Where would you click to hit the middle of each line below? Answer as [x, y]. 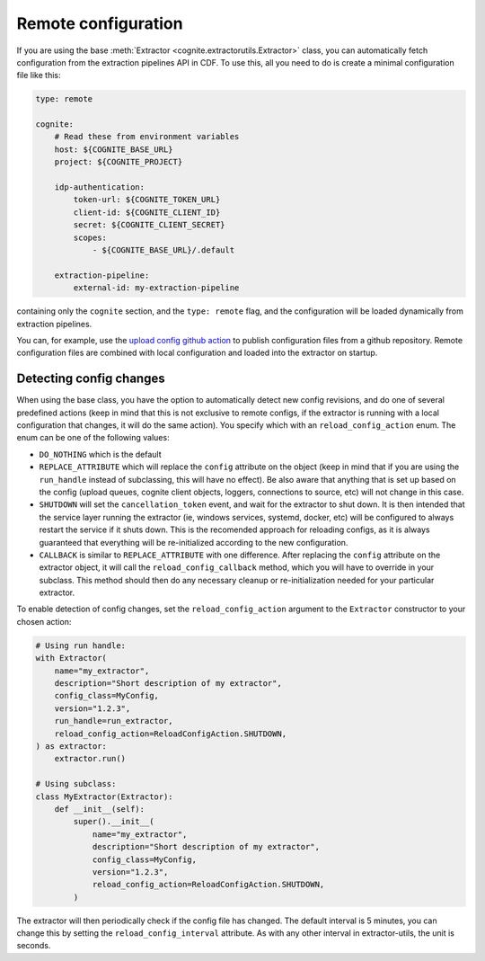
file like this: [39, 76]
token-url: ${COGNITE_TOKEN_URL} [147, 200]
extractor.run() [90, 759]
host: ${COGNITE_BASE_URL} [114, 149]
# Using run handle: [80, 645]
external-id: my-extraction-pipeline [156, 288]
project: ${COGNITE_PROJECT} [119, 162]
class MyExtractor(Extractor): [105, 796]
